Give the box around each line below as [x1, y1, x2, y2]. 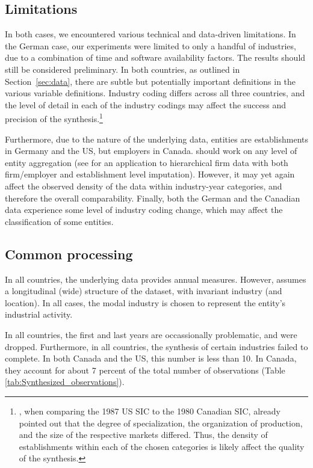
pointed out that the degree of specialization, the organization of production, [19, 416, 303, 429]
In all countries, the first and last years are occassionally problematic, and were [5, 328, 297, 340]
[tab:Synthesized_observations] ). [5, 375, 125, 388]
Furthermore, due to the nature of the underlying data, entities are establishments [5, 132, 308, 145]
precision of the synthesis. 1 [5, 111, 103, 125]
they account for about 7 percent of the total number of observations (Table [5, 363, 285, 376]
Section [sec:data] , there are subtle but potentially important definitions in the [5, 75, 296, 87]
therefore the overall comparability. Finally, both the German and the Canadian [5, 191, 300, 204]
